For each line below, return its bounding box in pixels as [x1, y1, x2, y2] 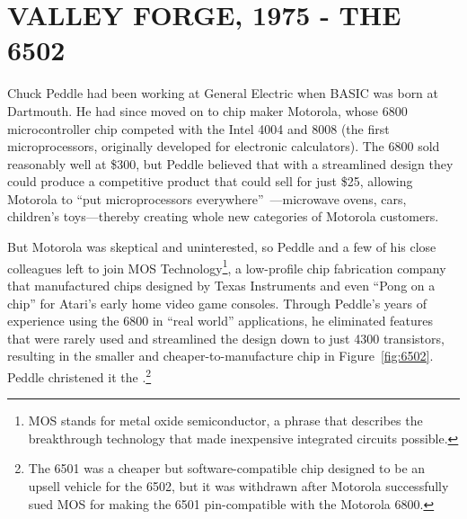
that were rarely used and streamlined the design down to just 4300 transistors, [7, 328, 445, 347]
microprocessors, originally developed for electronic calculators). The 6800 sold [7, 137, 440, 156]
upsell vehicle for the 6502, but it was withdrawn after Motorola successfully [28, 476, 449, 495]
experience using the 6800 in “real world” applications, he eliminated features [7, 311, 434, 330]
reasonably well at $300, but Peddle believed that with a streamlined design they [7, 154, 454, 173]
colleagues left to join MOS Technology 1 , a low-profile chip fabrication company [7, 255, 446, 277]
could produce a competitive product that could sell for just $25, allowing [7, 172, 413, 191]
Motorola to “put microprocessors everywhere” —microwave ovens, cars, [7, 189, 407, 208]
